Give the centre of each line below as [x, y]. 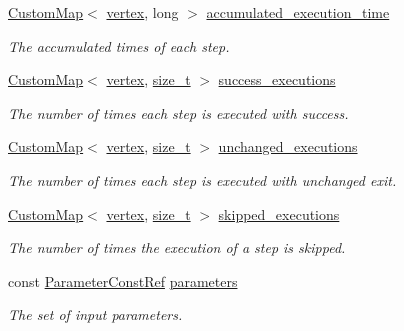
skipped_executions [279, 213]
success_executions [277, 79]
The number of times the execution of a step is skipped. [177, 247]
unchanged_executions [288, 146]
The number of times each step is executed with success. [178, 112]
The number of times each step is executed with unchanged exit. [202, 179]
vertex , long [142, 12]
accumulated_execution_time [298, 12]
